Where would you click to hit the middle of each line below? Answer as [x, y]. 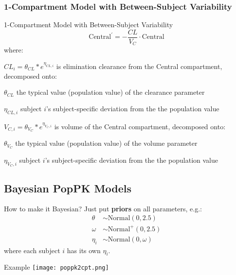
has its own [84, 250]
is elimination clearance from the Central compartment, [139, 66]
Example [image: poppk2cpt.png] [56, 267]
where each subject [32, 250]
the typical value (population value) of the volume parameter [106, 143]
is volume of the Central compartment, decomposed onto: [140, 126]
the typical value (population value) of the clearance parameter [110, 92]
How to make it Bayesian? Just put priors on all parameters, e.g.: [103, 208]
